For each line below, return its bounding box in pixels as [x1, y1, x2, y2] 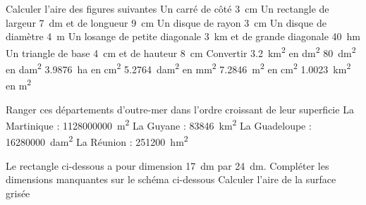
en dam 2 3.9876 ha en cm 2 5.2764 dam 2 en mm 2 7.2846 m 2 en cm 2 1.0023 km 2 [6, 60, 351, 76]
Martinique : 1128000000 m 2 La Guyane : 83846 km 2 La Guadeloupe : [6, 116, 312, 132]
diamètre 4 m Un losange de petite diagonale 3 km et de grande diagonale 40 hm [6, 29, 360, 44]
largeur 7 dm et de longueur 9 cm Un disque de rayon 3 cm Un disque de [6, 15, 327, 30]
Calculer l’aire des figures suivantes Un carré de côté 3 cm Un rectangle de [6, 1, 329, 15]
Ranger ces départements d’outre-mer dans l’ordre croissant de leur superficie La [6, 101, 354, 116]
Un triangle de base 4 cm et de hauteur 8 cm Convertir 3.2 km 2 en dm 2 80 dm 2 [6, 43, 356, 60]
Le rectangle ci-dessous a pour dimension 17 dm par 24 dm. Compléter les [6, 158, 329, 173]
